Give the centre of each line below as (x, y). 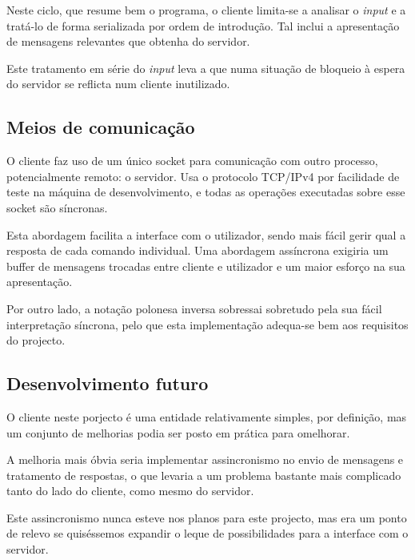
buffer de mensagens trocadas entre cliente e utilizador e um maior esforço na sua (206, 266)
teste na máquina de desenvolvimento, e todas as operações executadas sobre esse (206, 192)
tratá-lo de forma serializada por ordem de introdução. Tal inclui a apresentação (203, 25)
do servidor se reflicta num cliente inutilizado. (118, 84)
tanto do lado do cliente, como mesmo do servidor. (130, 491)
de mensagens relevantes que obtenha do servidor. (128, 41)
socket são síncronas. (57, 207)
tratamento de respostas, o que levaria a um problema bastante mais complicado (204, 475)
